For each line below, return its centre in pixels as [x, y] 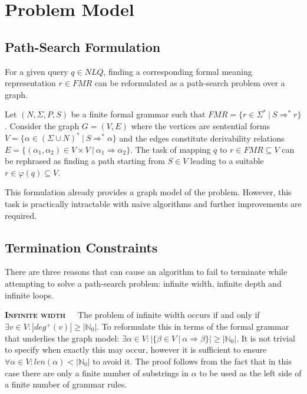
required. [21, 215]
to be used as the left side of [250, 372]
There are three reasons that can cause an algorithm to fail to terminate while [146, 272]
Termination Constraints [81, 247]
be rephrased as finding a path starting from [85, 161]
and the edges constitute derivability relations [202, 138]
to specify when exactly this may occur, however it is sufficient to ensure [136, 349]
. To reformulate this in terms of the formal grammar [193, 326]
